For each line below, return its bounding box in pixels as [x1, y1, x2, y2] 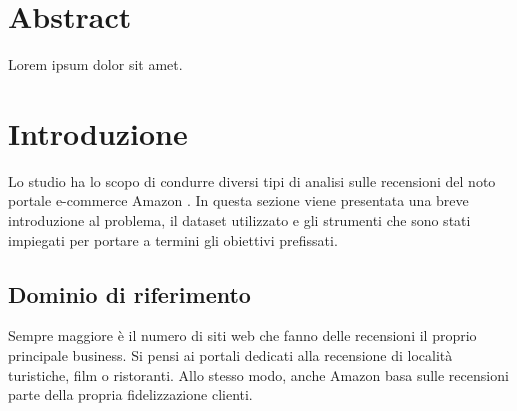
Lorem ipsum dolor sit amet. [8, 54, 183, 75]
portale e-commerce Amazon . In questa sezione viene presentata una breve [8, 190, 469, 211]
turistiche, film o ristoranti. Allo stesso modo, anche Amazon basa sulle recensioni [8, 364, 509, 385]
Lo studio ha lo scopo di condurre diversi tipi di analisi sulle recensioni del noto [8, 170, 496, 191]
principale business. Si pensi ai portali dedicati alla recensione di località [8, 345, 453, 366]
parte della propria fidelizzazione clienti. [8, 384, 253, 405]
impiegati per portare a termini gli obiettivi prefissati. [8, 229, 338, 250]
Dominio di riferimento [8, 278, 251, 309]
